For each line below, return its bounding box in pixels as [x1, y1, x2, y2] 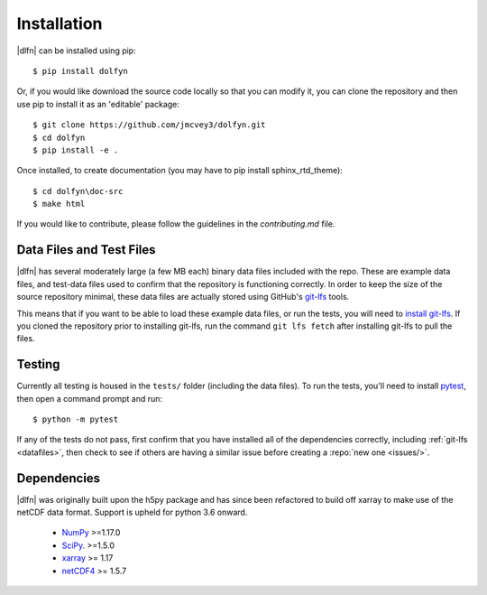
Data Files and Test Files [16, 242, 157, 257]
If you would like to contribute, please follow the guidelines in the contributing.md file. [16, 218, 335, 229]
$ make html [32, 199, 86, 209]
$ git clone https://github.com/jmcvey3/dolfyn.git [32, 120, 266, 130]
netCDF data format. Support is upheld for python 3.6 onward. [16, 507, 248, 518]
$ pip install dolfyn [32, 66, 128, 76]
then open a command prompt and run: [16, 393, 162, 404]
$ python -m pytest [32, 414, 119, 424]
